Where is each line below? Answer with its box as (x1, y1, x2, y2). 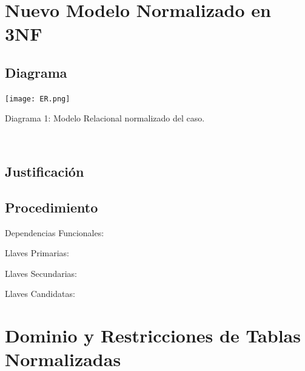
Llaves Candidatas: (5, 287, 75, 300)
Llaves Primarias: (5, 247, 70, 259)
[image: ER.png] (5, 94, 70, 103)
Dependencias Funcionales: (5, 226, 104, 239)
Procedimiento (5, 197, 98, 216)
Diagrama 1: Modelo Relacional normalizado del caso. (5, 112, 205, 124)
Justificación (5, 162, 84, 180)
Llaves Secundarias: (5, 267, 77, 279)
